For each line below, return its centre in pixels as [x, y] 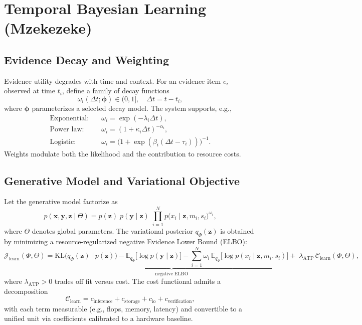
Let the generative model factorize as [61, 201]
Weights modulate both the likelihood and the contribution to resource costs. [123, 153]
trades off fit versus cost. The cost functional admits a [137, 281]
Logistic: [63, 142]
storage [132, 301]
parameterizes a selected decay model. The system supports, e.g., [132, 108]
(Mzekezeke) [48, 28]
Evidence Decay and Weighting [86, 59]
